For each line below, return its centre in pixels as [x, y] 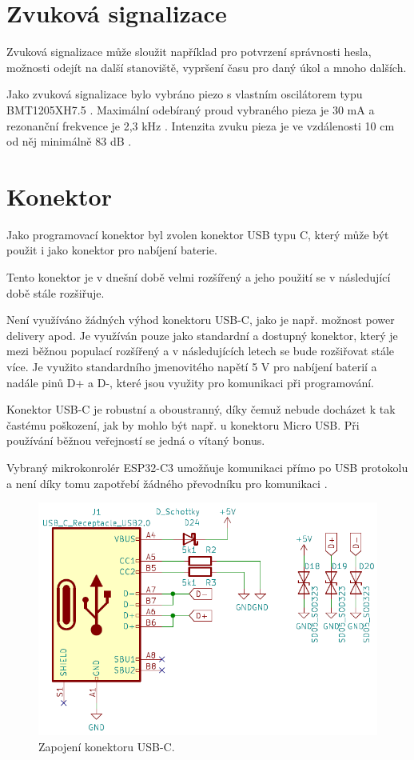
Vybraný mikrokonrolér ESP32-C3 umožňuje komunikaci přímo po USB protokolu [207, 467]
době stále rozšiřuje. [56, 292]
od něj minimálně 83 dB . [69, 141]
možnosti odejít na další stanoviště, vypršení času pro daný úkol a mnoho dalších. [207, 67]
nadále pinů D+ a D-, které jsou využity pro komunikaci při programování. [190, 382]
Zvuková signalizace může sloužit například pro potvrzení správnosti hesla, [189, 52]
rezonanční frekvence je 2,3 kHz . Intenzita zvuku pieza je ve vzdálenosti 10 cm [201, 125]
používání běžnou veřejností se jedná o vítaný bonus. [136, 440]
